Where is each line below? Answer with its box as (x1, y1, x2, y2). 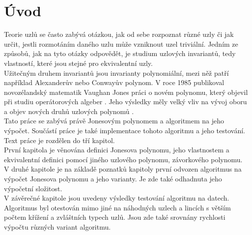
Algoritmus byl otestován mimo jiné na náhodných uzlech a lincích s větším (4, 202, 231, 212)
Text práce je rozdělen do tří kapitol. (4, 135, 115, 145)
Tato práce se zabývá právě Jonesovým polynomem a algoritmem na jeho (4, 116, 224, 126)
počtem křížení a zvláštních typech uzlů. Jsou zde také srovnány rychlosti (4, 212, 225, 222)
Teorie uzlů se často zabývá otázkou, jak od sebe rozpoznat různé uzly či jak (4, 29, 234, 39)
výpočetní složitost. (4, 183, 62, 193)
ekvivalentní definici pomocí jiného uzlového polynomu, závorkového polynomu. (4, 154, 243, 164)
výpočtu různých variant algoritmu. (4, 222, 111, 232)
